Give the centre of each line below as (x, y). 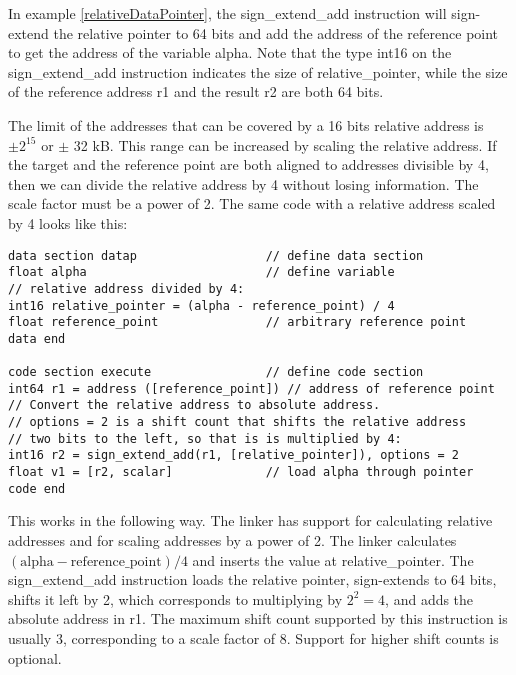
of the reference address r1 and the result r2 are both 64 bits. (196, 91)
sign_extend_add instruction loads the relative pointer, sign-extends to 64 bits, (252, 579)
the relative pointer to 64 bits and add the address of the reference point (276, 32)
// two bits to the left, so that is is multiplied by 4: (205, 438)
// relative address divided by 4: (126, 288)
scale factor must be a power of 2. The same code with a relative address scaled (252, 203)
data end (37, 338)
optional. (35, 657)
